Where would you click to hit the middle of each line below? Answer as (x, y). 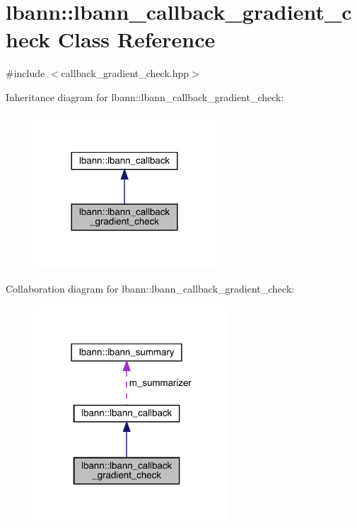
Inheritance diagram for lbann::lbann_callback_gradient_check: (145, 96)
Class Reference (136, 39)
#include (25, 73)
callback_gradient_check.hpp (125, 73)
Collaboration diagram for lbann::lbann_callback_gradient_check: (150, 288)
